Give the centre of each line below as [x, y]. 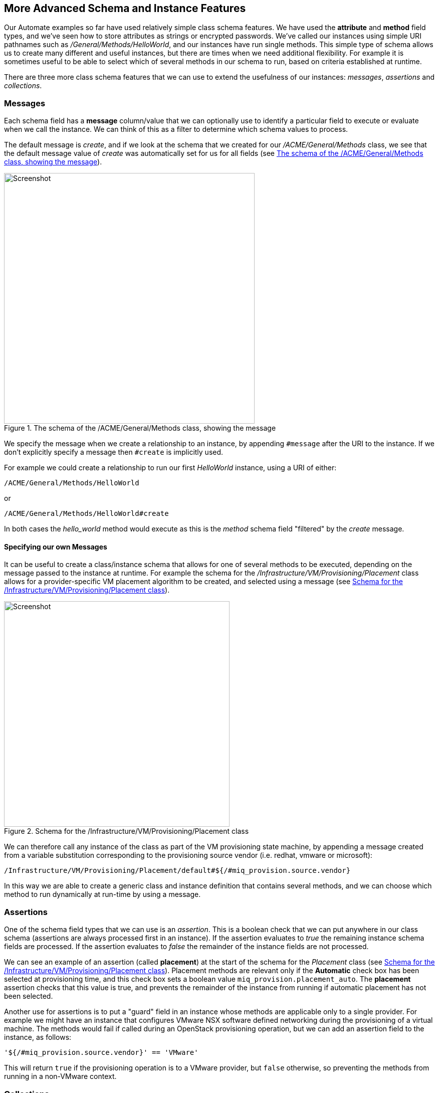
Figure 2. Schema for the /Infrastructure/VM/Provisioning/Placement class [127, 831]
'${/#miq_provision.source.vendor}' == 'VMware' [101, 1053]
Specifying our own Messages [56, 546]
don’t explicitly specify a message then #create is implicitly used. [114, 452]
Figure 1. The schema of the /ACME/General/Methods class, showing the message [140, 428]
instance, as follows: [38, 1037]
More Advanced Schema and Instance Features [125, 8]
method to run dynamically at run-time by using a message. [102, 894]
